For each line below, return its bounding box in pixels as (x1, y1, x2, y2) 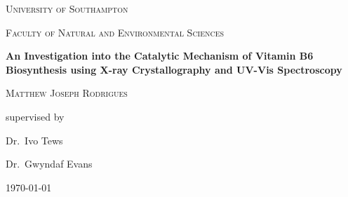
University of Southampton (6, 1, 128, 15)
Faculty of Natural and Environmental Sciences (6, 25, 225, 39)
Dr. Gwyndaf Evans (6, 156, 93, 171)
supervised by (6, 109, 65, 123)
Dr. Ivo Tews (6, 133, 63, 147)
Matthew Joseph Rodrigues (6, 86, 128, 100)
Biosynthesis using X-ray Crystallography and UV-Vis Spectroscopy (6, 62, 342, 76)
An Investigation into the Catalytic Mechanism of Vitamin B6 (6, 48, 314, 63)
